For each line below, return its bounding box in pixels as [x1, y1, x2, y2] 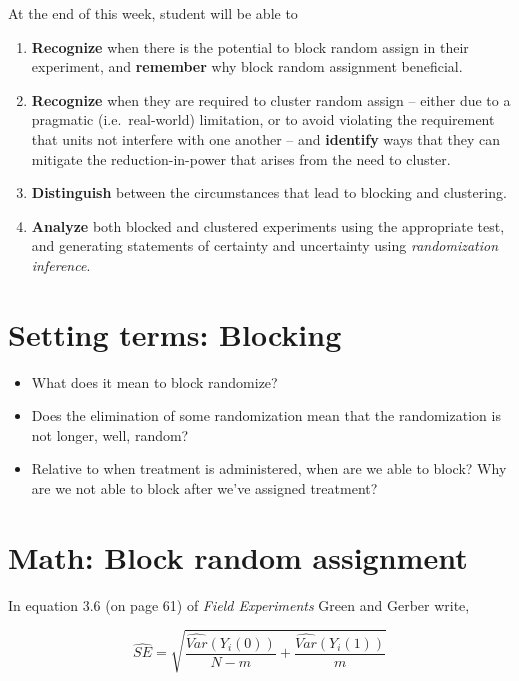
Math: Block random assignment [8, 536, 468, 577]
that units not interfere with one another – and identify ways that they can [31, 128, 501, 149]
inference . [31, 254, 91, 275]
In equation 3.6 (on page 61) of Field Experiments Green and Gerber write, [8, 594, 470, 615]
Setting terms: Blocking [8, 313, 342, 354]
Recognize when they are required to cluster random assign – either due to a [31, 89, 511, 110]
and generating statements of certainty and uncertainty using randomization [31, 235, 499, 256]
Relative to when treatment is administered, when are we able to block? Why [31, 458, 507, 479]
